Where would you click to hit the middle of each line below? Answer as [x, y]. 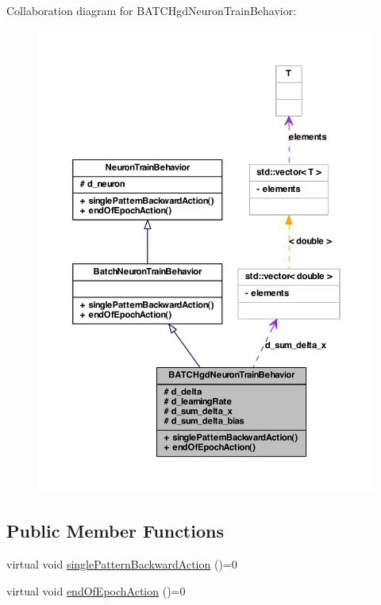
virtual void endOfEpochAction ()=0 [96, 590]
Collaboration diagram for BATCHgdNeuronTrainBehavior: [152, 10]
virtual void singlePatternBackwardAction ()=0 [122, 563]
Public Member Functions [115, 531]
